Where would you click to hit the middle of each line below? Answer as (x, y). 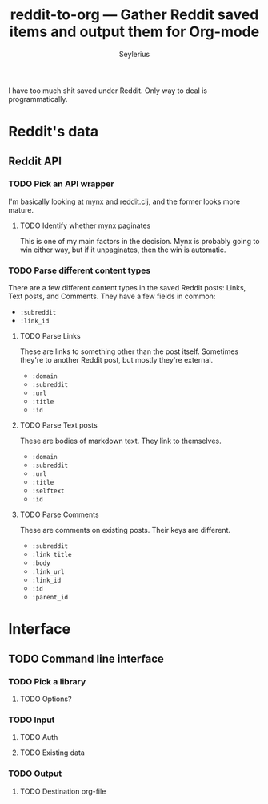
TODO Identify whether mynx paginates (85, 225)
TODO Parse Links (50, 336)
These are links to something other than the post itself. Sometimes (129, 351)
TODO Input (32, 720)
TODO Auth (39, 737)
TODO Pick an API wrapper (61, 184)
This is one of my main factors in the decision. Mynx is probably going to (140, 241)
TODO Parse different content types (80, 270)
